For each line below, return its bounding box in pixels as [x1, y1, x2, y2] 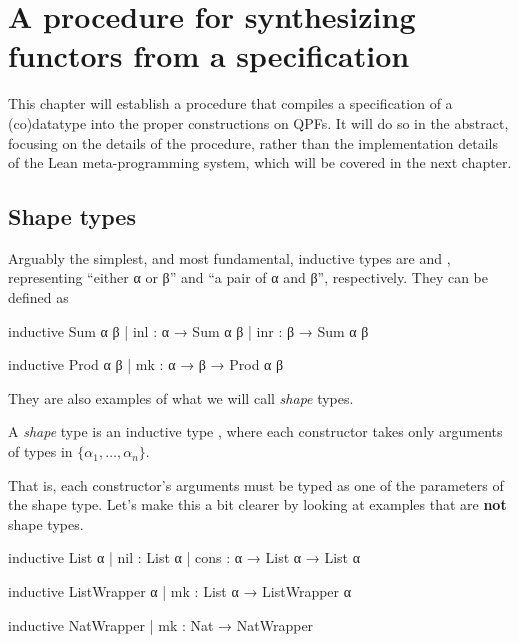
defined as [8, 287, 69, 308]
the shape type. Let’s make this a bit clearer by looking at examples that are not [8, 494, 507, 515]
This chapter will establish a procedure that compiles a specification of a [8, 93, 453, 114]
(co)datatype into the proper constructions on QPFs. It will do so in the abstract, [8, 112, 509, 133]
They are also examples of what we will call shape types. [8, 387, 354, 408]
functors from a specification [8, 35, 410, 76]
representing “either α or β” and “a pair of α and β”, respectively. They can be [8, 267, 489, 288]
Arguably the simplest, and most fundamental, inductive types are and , [8, 247, 451, 268]
